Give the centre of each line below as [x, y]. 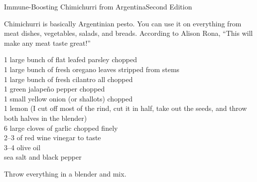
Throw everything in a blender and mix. [65, 173]
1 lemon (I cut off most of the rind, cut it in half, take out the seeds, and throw [126, 108]
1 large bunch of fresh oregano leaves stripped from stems [92, 69]
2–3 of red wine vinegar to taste [53, 137]
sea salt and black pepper [43, 157]
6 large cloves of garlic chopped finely [61, 128]
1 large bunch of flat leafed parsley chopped [70, 59]
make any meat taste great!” [47, 43]
